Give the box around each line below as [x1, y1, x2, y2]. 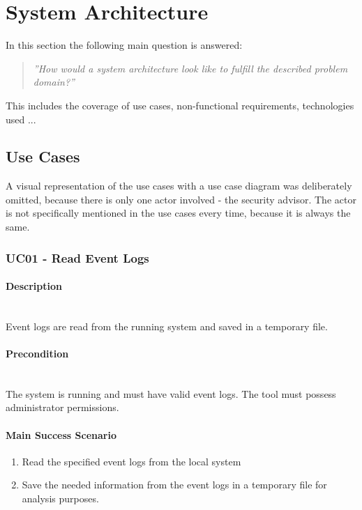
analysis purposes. [22, 491, 99, 506]
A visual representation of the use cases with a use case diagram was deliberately [6, 178, 352, 193]
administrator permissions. [6, 400, 119, 415]
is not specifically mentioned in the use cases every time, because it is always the [6, 206, 351, 220]
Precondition [6, 346, 69, 361]
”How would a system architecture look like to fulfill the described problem [33, 61, 348, 75]
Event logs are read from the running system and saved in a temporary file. [6, 318, 328, 333]
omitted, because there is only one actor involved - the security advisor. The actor [6, 192, 356, 206]
